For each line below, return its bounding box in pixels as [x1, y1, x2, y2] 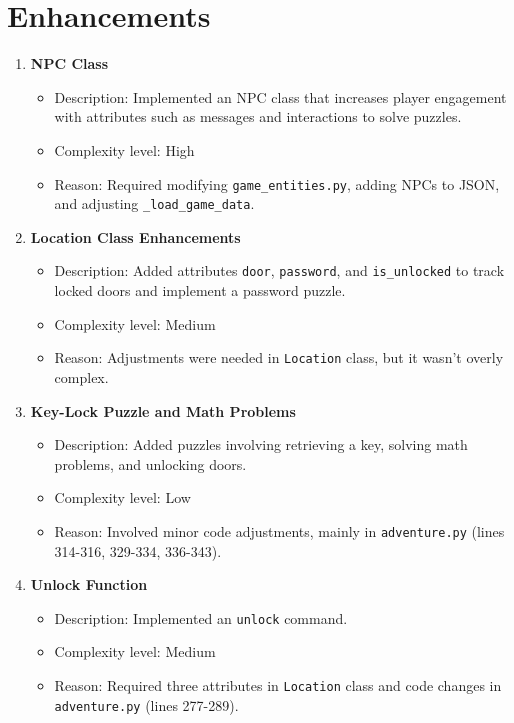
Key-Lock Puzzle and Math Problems [30, 400, 296, 421]
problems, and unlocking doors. [54, 453, 247, 474]
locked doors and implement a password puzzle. [54, 280, 346, 301]
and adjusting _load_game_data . [54, 193, 255, 214]
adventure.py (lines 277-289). [54, 694, 239, 715]
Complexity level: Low [54, 487, 191, 508]
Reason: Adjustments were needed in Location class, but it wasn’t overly [54, 347, 504, 368]
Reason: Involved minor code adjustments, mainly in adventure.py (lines [54, 520, 505, 541]
